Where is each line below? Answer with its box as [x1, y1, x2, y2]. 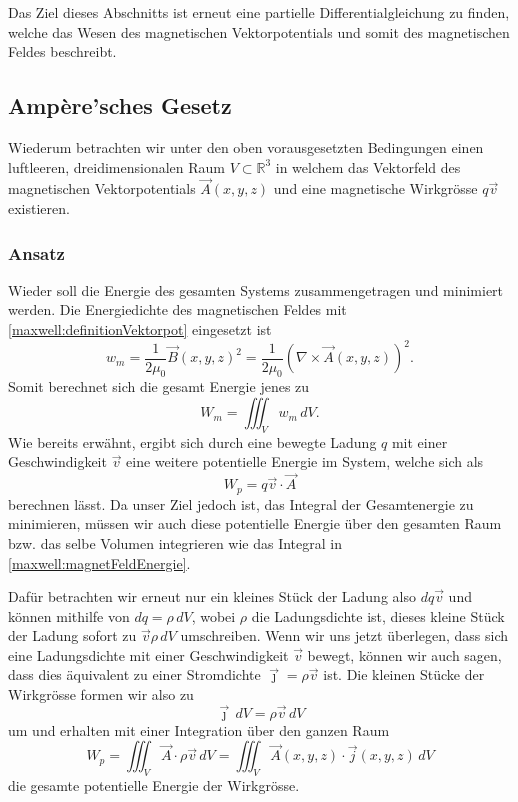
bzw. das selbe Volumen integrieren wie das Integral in [8, 532, 342, 553]
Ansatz [8, 240, 65, 265]
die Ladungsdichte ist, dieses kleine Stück [251, 605, 505, 626]
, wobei [191, 605, 236, 626]
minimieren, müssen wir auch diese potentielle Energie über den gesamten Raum [8, 513, 502, 534]
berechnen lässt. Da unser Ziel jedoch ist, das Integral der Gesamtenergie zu [8, 493, 474, 514]
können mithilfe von [8, 605, 130, 626]
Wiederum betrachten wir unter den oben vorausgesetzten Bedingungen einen [8, 136, 484, 157]
